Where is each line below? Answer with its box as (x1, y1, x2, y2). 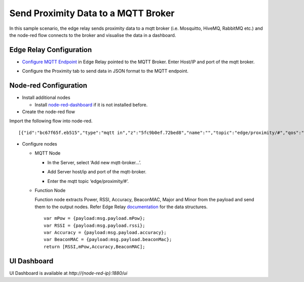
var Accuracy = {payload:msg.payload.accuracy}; (44, 230, 167, 235)
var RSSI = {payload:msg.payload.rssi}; (44, 222, 145, 228)
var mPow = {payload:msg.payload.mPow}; (44, 215, 145, 221)
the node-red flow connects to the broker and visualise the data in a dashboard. (9, 32, 176, 38)
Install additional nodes (22, 95, 70, 101)
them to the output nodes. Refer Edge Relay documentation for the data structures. (34, 204, 208, 210)
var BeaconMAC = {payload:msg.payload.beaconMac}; (44, 237, 172, 243)
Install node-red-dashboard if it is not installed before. (34, 102, 148, 108)
